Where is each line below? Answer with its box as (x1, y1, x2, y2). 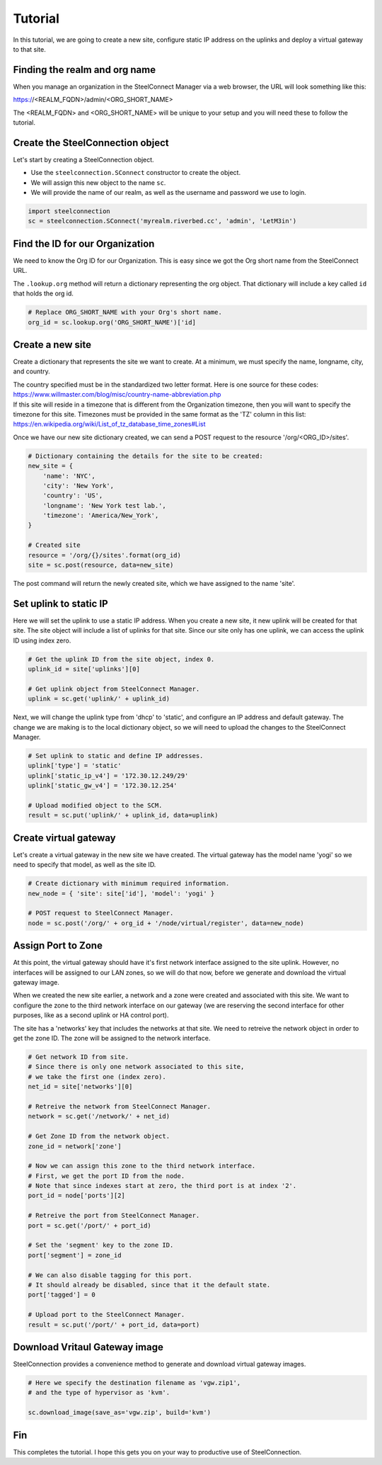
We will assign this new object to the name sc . (30, 178, 166, 187)
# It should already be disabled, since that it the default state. (28, 1281, 271, 1289)
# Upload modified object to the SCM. (28, 801, 163, 809)
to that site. (13, 45, 46, 53)
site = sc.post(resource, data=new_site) (28, 561, 174, 570)
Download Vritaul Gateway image (13, 1341, 164, 1353)
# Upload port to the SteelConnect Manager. (28, 1311, 185, 1319)
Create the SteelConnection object (13, 137, 169, 149)
